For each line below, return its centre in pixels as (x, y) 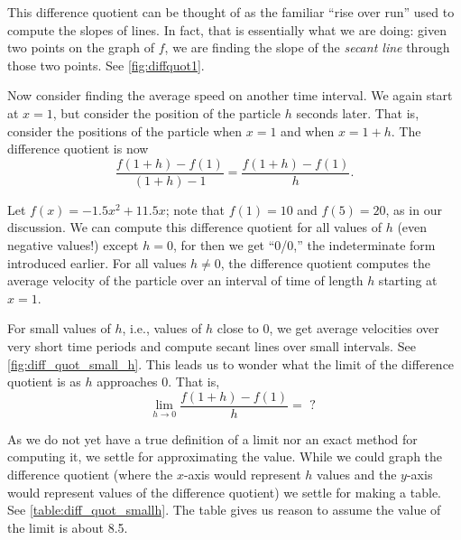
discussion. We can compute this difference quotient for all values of (195, 227)
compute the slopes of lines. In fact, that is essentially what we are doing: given (227, 29)
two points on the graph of (81, 47)
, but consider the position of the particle (167, 112)
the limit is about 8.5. (68, 527)
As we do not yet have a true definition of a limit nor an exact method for (212, 438)
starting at (408, 280)
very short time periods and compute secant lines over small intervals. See (212, 345)
